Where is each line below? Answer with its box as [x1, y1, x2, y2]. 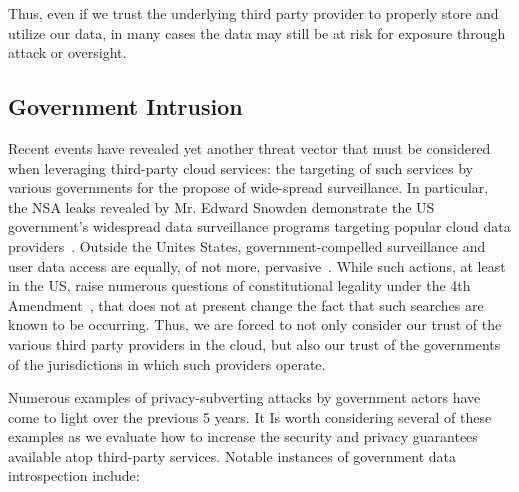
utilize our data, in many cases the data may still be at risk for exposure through [8, 22, 506, 43]
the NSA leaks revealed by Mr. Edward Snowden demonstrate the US [8, 196, 435, 217]
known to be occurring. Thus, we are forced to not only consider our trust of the [8, 314, 502, 335]
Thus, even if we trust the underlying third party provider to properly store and [8, 3, 499, 23]
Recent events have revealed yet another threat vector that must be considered [8, 137, 491, 158]
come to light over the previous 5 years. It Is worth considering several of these [8, 406, 492, 427]
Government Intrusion [8, 91, 243, 122]
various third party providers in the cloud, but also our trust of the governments [8, 333, 501, 354]
